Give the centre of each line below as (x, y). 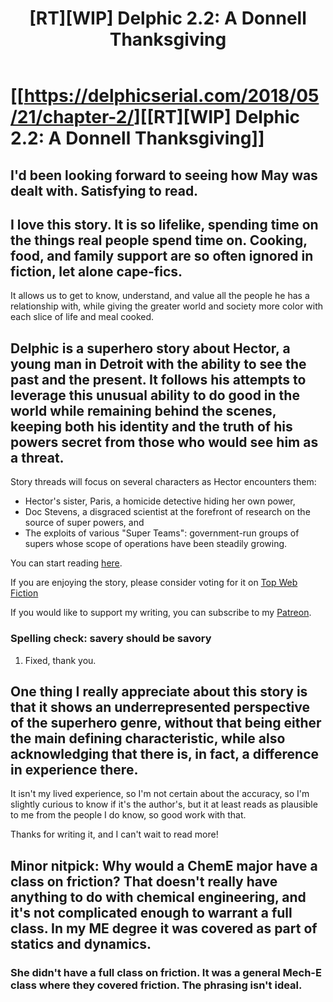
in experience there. (74, 769)
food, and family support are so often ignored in (162, 255)
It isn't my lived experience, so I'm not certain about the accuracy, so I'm (160, 794)
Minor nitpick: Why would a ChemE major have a (164, 865)
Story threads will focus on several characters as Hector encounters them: (163, 482)
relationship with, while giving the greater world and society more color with (167, 306)
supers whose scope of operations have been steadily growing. (156, 544)
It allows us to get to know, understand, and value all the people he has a (160, 296)
